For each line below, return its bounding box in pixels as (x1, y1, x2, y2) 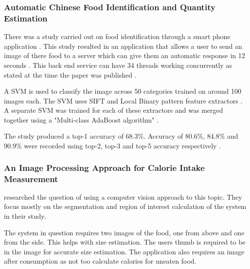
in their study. (4, 211, 46, 221)
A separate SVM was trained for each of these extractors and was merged (4, 105, 223, 115)
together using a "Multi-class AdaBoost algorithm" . (4, 114, 159, 124)
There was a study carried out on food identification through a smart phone (4, 31, 231, 41)
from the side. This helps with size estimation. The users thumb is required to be (4, 237, 246, 247)
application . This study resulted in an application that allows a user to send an (4, 41, 242, 51)
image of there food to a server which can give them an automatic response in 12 (4, 50, 245, 61)
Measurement (4, 172, 58, 185)
